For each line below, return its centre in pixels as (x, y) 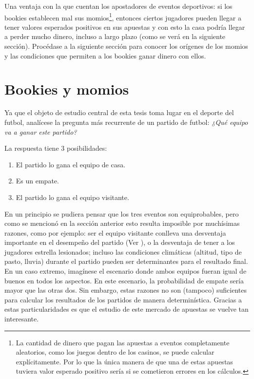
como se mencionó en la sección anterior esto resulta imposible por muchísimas (122, 223)
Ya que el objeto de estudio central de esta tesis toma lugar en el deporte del (119, 112)
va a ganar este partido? (41, 131)
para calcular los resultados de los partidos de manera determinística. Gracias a (123, 299)
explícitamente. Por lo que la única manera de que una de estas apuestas (124, 361)
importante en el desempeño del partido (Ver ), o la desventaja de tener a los (120, 242)
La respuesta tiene (32, 148)
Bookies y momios (67, 89)
